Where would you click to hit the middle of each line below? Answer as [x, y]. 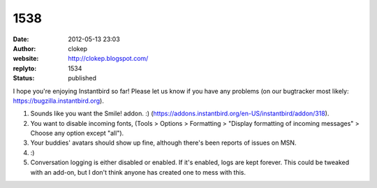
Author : [24, 48]
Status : [24, 78]
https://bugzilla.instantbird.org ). [58, 101]
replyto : [25, 68]
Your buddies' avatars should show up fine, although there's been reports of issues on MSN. [163, 143]
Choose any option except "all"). [77, 133]
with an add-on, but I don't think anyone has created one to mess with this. [138, 172]
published [82, 78]
